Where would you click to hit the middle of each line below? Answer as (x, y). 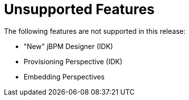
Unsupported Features (79, 9)
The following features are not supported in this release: (95, 31)
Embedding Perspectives (64, 76)
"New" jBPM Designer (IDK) (68, 46)
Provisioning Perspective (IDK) (73, 61)
